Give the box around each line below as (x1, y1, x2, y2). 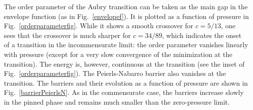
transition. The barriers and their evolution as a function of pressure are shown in (4, 77, 248, 88)
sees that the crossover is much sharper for (4, 30, 131, 40)
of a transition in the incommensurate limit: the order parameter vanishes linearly (4, 39, 248, 50)
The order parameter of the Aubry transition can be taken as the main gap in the (4, 1, 248, 11)
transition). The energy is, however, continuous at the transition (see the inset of (4, 58, 245, 69)
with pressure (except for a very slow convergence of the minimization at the (4, 49, 233, 59)
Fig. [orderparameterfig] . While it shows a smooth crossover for (4, 20, 193, 31)
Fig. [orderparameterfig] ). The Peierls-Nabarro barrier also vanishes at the (4, 68, 226, 78)
